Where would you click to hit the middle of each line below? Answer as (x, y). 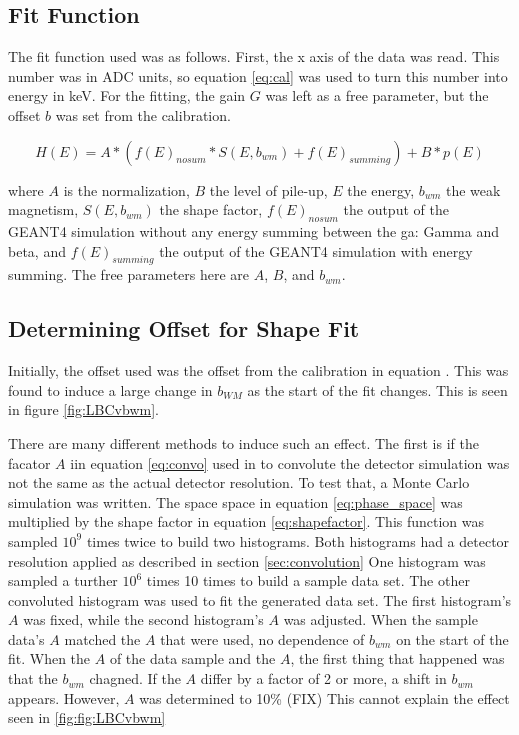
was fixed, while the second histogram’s (143, 619)
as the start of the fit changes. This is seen (377, 389)
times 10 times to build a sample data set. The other (308, 580)
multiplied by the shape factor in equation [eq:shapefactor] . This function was (246, 521)
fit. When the (49, 658)
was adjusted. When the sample (380, 619)
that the (33, 678)
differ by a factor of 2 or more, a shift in (323, 678)
